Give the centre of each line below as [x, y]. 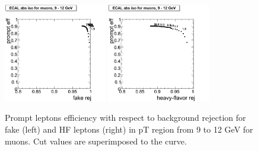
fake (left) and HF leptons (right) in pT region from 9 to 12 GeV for [129, 129]
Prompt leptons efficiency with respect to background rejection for [125, 118]
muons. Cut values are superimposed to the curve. [96, 141]
